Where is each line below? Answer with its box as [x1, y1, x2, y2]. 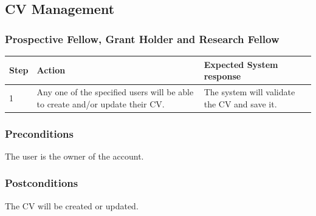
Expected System [204, 58, 278, 70]
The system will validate [204, 85, 295, 98]
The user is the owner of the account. [5, 149, 144, 162]
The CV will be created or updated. [5, 199, 139, 212]
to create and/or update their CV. [36, 97, 165, 110]
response [204, 70, 241, 83]
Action [36, 64, 66, 76]
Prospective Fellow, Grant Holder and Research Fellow [5, 31, 280, 46]
